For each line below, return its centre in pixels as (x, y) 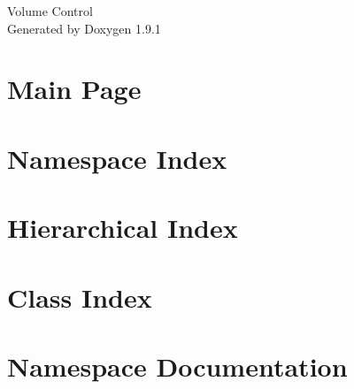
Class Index (80, 297)
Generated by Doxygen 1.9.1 (84, 28)
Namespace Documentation (177, 366)
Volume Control (50, 11)
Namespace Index (117, 158)
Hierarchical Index (123, 228)
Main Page (74, 89)
